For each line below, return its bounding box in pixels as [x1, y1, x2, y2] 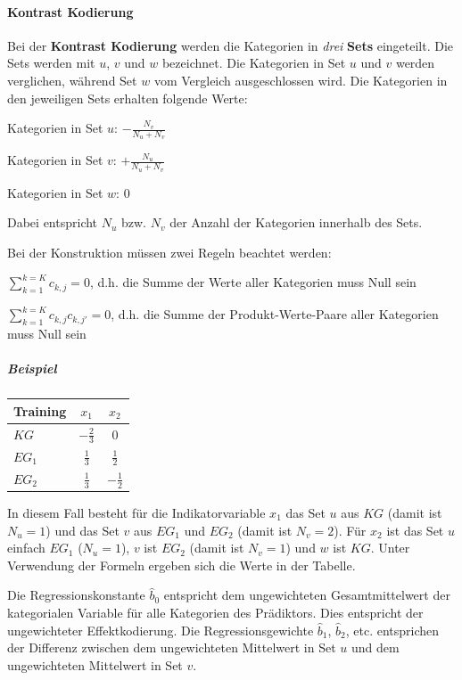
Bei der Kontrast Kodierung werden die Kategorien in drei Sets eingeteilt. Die [7, 36, 454, 54]
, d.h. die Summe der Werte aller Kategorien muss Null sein [89, 273, 417, 291]
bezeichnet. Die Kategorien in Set [161, 53, 346, 72]
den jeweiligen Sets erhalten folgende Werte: [7, 88, 248, 107]
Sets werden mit [7, 53, 95, 72]
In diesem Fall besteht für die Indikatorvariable [7, 504, 266, 521]
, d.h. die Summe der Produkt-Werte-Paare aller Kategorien [111, 305, 439, 324]
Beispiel [7, 359, 57, 378]
